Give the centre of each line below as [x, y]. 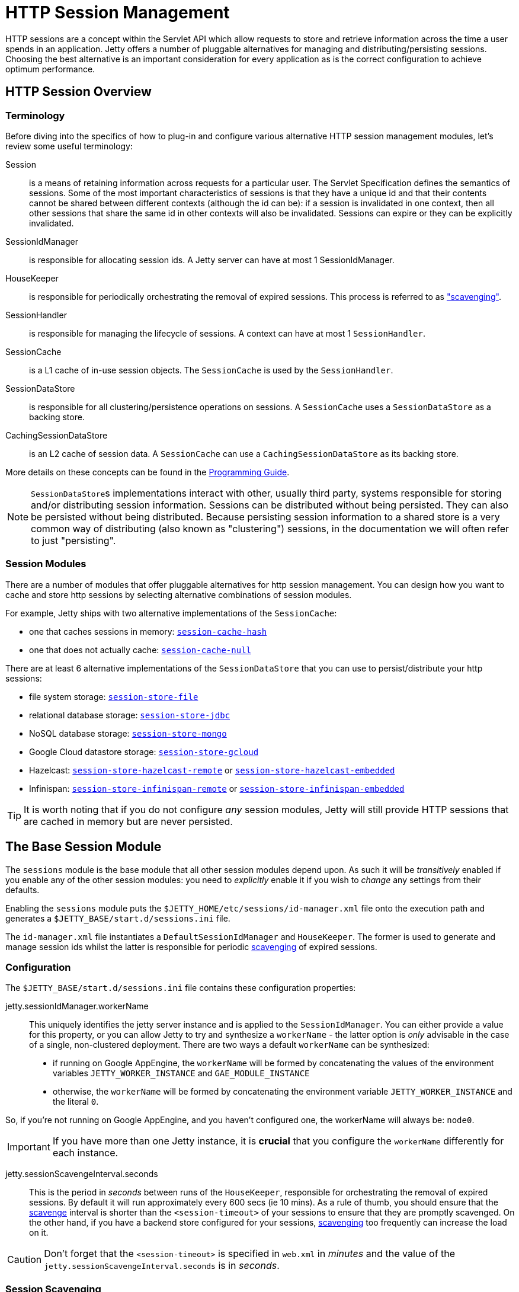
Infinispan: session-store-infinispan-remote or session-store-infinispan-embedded [217, 788]
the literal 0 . [76, 1102]
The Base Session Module [84, 847]
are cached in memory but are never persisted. [128, 821]
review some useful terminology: [69, 146]
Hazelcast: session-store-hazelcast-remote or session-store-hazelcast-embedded [212, 770]
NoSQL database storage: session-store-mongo [128, 733]
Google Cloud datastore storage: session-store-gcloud [144, 751]
